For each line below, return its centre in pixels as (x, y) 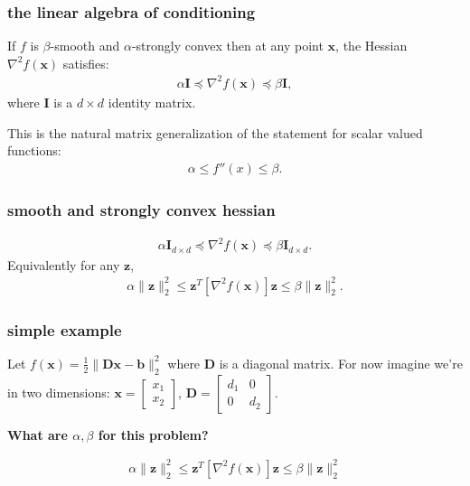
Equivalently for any (64, 264)
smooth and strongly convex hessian (141, 209)
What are (38, 434)
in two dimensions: (59, 392)
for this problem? (153, 434)
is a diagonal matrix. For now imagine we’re (341, 363)
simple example (65, 329)
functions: (34, 150)
